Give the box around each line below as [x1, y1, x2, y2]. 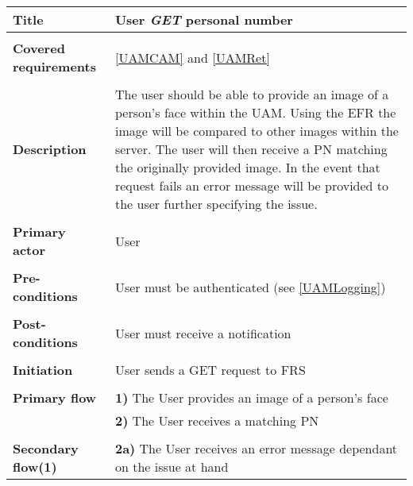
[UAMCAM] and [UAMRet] [114, 48, 270, 67]
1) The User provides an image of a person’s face [114, 388, 388, 407]
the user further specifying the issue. [114, 195, 318, 213]
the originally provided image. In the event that [114, 158, 380, 176]
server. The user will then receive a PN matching [114, 140, 388, 158]
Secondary [13, 439, 79, 457]
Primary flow [13, 388, 97, 407]
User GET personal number [114, 10, 293, 29]
